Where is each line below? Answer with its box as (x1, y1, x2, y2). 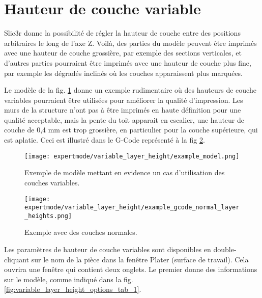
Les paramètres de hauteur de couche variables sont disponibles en (4, 244, 211, 255)
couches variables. (24, 177, 80, 187)
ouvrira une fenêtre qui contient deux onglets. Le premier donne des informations (4, 264, 257, 275)
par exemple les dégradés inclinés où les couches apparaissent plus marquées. (4, 67, 243, 78)
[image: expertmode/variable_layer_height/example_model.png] (24, 152, 240, 160)
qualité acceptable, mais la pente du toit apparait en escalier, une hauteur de (4, 114, 244, 125)
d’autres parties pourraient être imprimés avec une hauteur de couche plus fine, (4, 57, 251, 68)
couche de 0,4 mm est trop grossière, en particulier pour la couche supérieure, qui (4, 124, 258, 135)
